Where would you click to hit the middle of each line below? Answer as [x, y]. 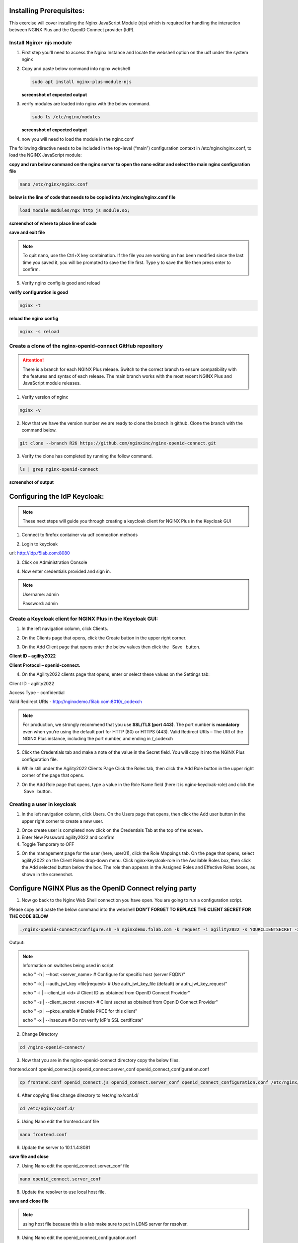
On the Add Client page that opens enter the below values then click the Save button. [111, 647]
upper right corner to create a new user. [63, 821]
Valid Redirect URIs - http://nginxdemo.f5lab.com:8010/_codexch [75, 702]
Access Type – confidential [37, 692]
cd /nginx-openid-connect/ [52, 1047]
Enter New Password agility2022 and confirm [68, 837]
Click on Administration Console [54, 562]
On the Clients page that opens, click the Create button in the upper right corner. [104, 638]
